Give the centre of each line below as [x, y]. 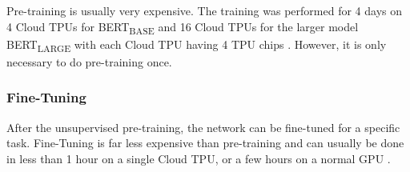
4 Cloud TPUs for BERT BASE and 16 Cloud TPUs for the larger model [183, 27]
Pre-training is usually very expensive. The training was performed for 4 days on [204, 10]
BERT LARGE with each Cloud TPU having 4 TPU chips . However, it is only [197, 45]
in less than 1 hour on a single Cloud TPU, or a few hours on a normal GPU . [199, 158]
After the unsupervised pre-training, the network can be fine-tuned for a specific [203, 127]
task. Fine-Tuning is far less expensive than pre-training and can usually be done [205, 143]
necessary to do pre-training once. [89, 61]
